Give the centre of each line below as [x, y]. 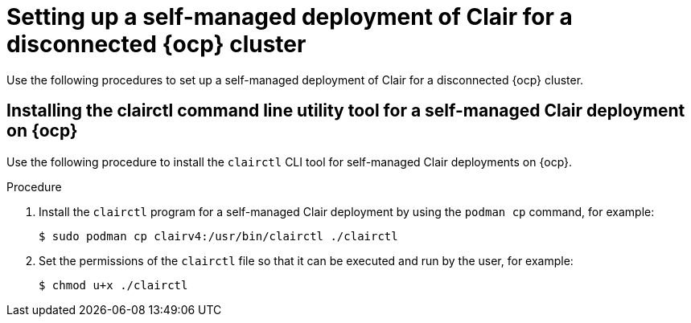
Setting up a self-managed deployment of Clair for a [290, 17]
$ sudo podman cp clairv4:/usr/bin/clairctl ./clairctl [218, 236]
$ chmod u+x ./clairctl [113, 285]
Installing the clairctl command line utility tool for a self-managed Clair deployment [346, 111]
